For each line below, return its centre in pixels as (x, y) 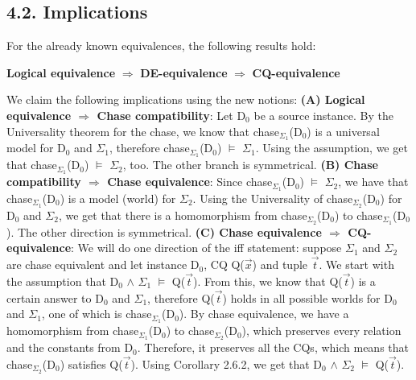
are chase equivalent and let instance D (103, 264)
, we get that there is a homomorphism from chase (183, 215)
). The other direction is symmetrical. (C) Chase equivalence (164, 231)
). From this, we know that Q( (268, 281)
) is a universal (343, 131)
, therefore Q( (181, 297)
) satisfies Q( (91, 363)
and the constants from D (70, 347)
